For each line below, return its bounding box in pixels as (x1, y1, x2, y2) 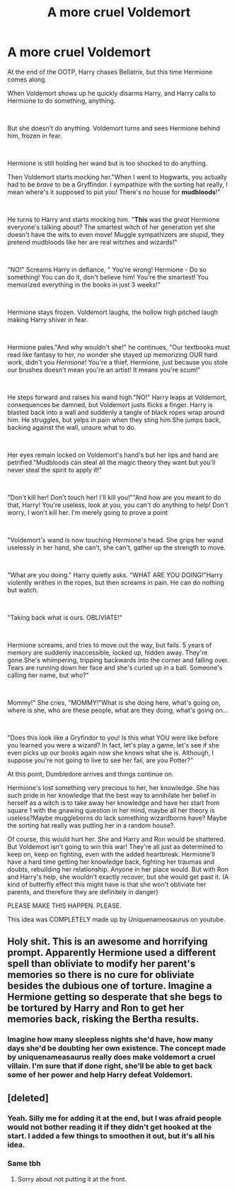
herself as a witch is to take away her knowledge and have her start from (7, 799, 220, 807)
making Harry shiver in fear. (7, 315, 88, 323)
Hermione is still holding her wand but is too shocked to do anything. (7, 159, 208, 167)
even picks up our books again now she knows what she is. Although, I (7, 748, 214, 757)
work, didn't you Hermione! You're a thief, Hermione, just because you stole (7, 357, 229, 366)
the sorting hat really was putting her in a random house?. (7, 821, 175, 830)
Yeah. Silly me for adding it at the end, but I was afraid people (7, 1113, 221, 1123)
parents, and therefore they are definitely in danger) (7, 887, 158, 896)
